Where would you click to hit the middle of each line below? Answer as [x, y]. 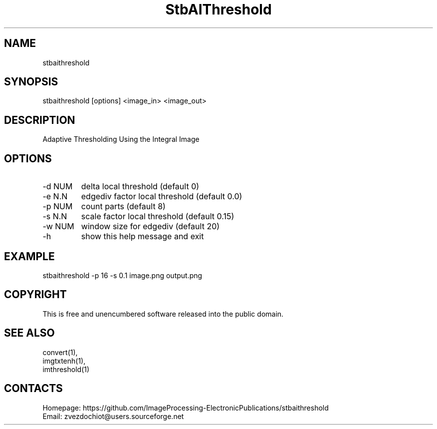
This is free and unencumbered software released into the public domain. [163, 314]
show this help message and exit [142, 236]
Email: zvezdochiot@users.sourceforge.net [113, 416]
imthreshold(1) [66, 369]
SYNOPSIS [31, 82]
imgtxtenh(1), [64, 361]
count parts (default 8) [123, 207]
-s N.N [55, 216]
